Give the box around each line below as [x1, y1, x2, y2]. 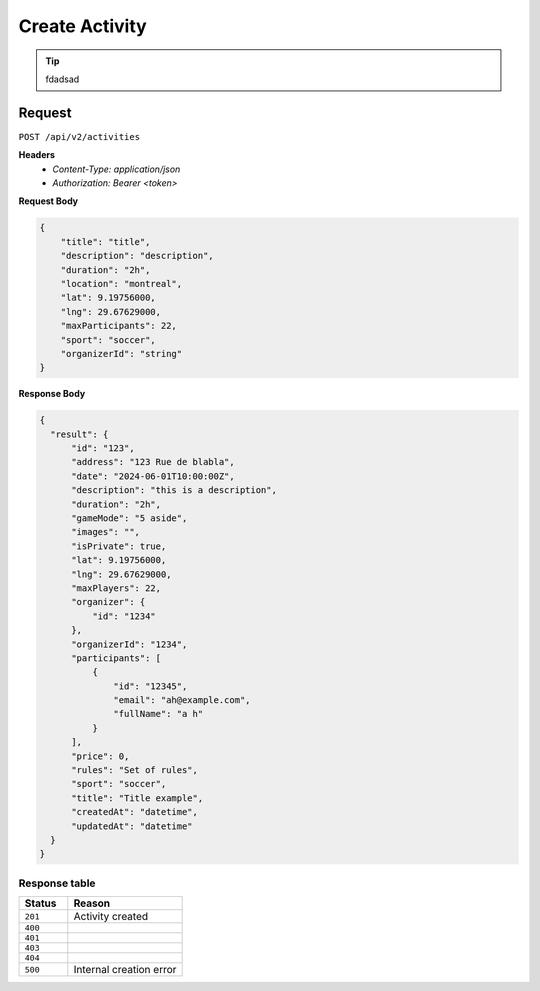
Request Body [18, 195, 79, 207]
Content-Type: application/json [52, 163, 181, 175]
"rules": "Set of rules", [71, 765, 199, 776]
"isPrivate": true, [71, 540, 167, 552]
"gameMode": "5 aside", [71, 513, 188, 524]
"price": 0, [71, 750, 130, 762]
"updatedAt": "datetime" [71, 820, 194, 832]
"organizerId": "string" [60, 348, 183, 359]
